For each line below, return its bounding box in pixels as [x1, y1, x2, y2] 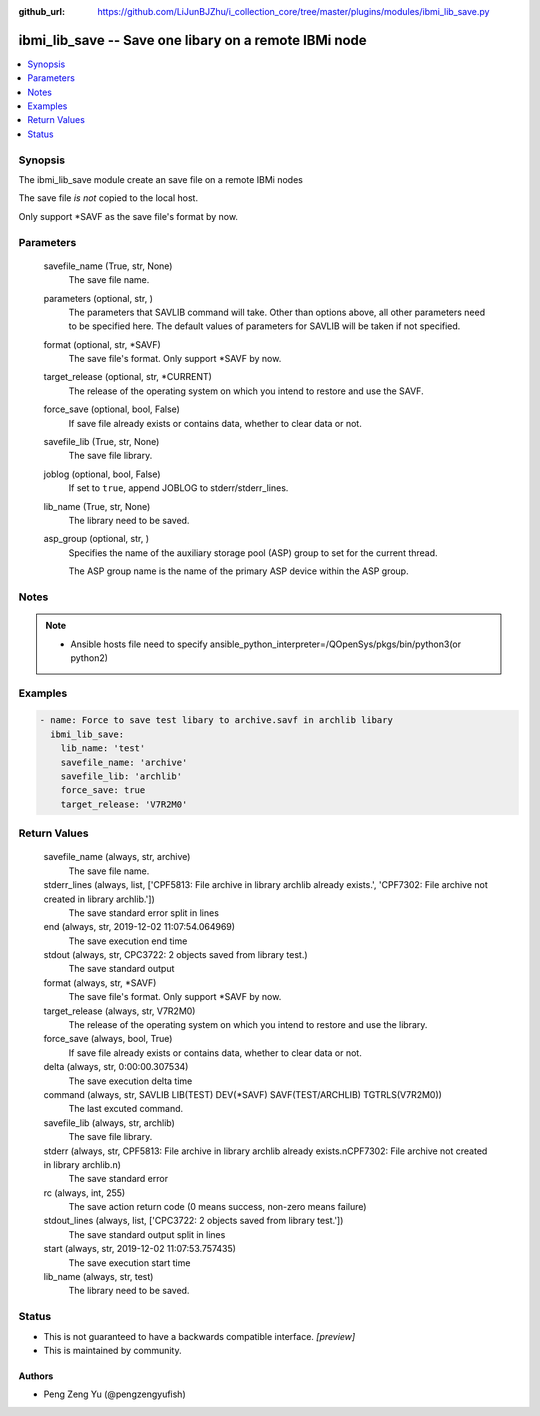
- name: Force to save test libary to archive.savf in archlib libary [39, 715, 394, 726]
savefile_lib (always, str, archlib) [43, 1116, 175, 1129]
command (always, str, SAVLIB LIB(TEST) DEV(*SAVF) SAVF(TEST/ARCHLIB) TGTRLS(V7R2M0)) [43, 1088, 442, 1100]
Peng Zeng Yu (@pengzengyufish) [43, 1388, 187, 1400]
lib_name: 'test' [60, 743, 146, 754]
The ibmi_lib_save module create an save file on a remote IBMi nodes [18, 174, 304, 185]
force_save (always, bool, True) [43, 1033, 173, 1045]
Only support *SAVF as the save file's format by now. [18, 210, 239, 222]
